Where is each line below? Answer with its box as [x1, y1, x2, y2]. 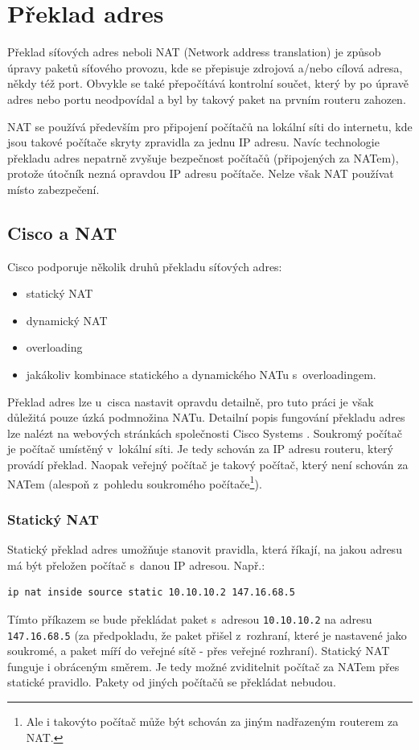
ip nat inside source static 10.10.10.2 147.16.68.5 [7, 587, 295, 599]
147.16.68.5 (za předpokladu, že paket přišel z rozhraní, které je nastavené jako [7, 626, 407, 643]
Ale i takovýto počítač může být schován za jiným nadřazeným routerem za [26, 712, 399, 729]
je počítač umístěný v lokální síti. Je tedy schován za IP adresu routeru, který [7, 440, 393, 457]
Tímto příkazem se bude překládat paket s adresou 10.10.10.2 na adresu [7, 610, 372, 627]
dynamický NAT [26, 311, 108, 328]
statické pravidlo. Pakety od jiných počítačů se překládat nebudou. [7, 674, 336, 690]
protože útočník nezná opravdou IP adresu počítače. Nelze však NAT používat [7, 165, 394, 182]
